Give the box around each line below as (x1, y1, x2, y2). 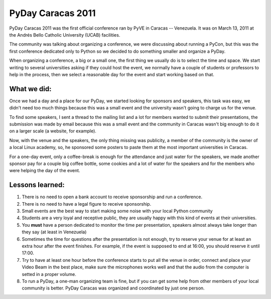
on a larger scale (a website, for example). (9, 128, 96, 134)
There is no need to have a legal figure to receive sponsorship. (22, 201, 152, 207)
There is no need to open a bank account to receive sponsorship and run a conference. (22, 194, 203, 200)
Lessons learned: (9, 181, 65, 189)
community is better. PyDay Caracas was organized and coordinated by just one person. (22, 285, 205, 291)
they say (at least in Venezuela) (22, 229, 87, 235)
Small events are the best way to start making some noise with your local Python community (22, 208, 213, 214)
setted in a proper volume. (22, 271, 76, 277)
